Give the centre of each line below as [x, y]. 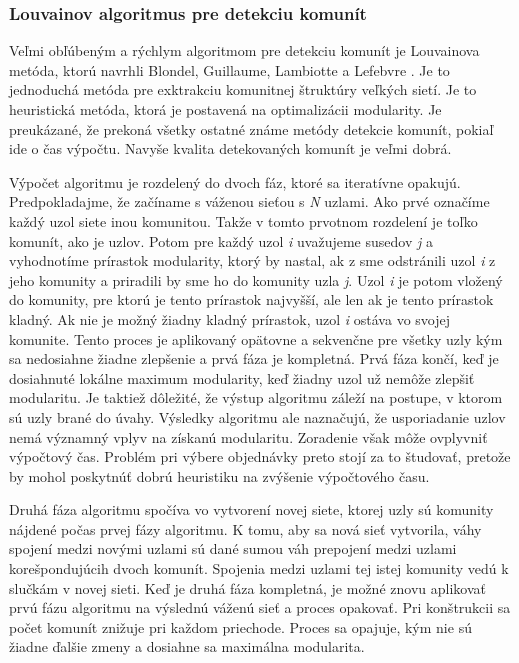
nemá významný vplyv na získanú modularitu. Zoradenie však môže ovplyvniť [248, 436]
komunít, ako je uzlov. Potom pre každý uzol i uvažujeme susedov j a [221, 240]
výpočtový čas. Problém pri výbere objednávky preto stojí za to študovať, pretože [260, 456]
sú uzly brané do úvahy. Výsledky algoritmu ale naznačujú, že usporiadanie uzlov [257, 416]
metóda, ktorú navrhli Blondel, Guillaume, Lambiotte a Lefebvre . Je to [229, 69]
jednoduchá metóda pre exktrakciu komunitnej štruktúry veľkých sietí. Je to [243, 89]
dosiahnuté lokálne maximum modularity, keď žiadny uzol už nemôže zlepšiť [242, 377]
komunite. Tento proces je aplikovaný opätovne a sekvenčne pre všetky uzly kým [256, 338]
